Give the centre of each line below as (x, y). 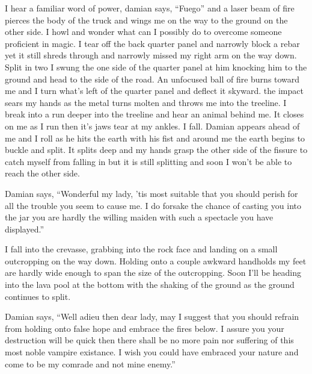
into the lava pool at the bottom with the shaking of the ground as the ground (150, 285)
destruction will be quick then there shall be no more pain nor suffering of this (149, 340)
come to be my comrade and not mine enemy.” (90, 363)
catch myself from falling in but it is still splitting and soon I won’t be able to (148, 161)
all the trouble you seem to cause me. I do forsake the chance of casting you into (153, 205)
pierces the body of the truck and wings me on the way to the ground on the (146, 20)
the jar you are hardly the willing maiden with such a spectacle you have (139, 217)
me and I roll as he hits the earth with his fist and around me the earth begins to (155, 138)
